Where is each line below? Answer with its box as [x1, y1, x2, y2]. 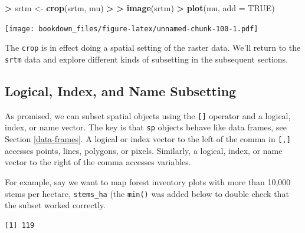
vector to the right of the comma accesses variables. [5, 156, 191, 168]
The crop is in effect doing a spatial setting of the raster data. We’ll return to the [5, 41, 301, 54]
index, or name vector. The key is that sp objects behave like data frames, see [5, 121, 287, 133]
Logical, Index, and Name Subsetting [5, 81, 237, 100]
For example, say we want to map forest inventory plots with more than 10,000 [5, 175, 291, 188]
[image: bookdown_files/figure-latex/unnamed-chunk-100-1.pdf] [5, 24, 258, 33]
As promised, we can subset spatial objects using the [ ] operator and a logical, [5, 109, 291, 122]
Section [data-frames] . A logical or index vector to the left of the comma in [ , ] [5, 133, 291, 145]
